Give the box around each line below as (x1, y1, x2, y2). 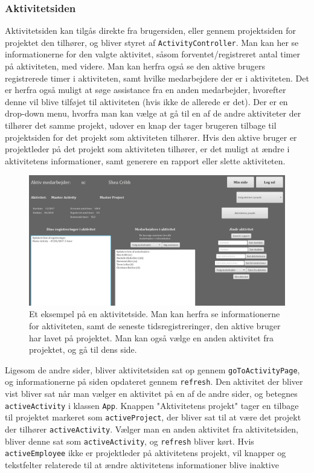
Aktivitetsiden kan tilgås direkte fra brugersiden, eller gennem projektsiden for (5, 24, 296, 37)
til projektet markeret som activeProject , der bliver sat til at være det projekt (5, 411, 301, 423)
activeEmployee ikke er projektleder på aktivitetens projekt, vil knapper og (5, 446, 286, 459)
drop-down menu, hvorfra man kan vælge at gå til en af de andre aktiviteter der (5, 107, 301, 120)
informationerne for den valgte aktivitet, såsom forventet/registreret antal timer (5, 48, 300, 60)
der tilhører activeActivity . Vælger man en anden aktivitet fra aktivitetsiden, (5, 422, 298, 435)
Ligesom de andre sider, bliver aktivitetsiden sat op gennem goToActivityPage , (5, 363, 300, 376)
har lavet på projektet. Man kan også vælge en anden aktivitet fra (29, 331, 274, 344)
